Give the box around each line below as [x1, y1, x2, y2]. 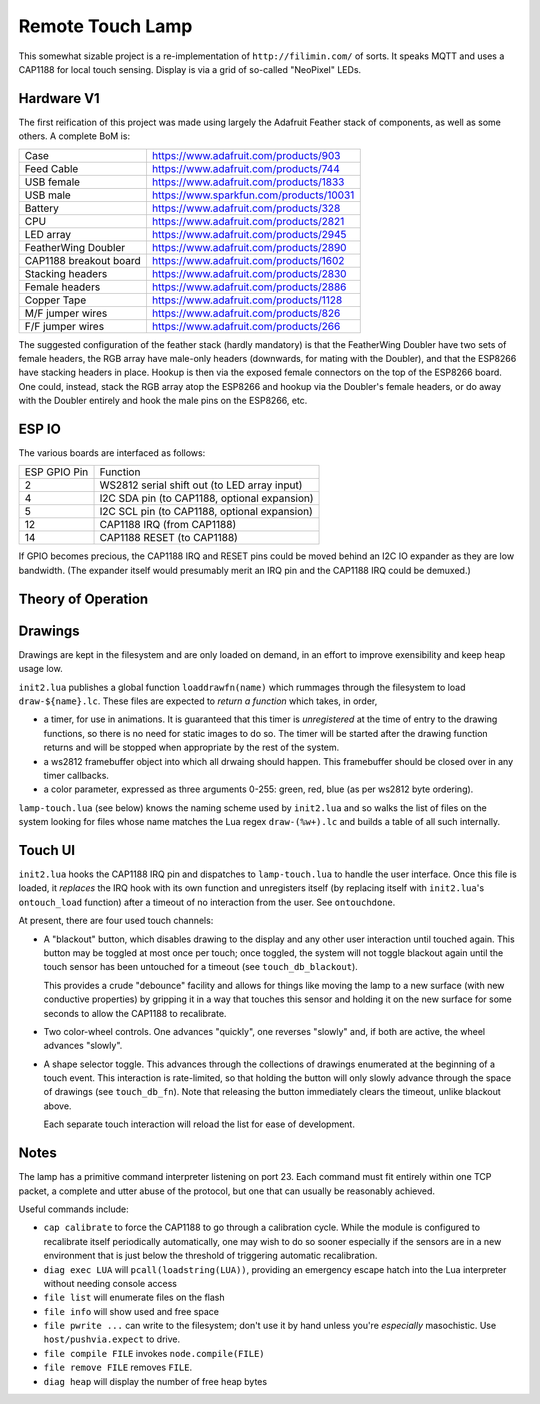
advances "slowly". [43, 1040, 123, 1052]
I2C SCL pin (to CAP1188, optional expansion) [99, 505, 314, 519]
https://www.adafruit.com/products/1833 [151, 175, 345, 189]
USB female [24, 175, 80, 189]
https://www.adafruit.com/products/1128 [151, 293, 343, 307]
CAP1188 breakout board [24, 253, 141, 267]
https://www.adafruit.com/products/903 [151, 148, 341, 162]
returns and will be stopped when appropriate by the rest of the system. [43, 741, 340, 754]
